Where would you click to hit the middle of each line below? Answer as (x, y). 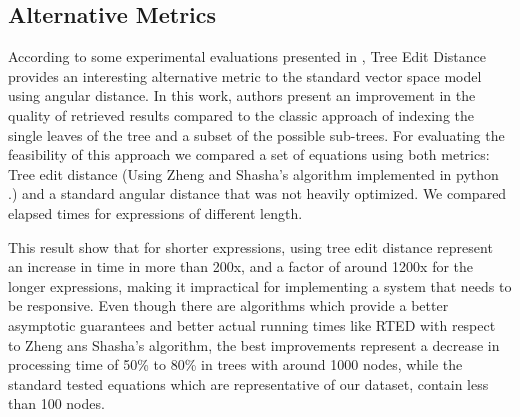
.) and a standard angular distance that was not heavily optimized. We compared (257, 193)
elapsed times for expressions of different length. (155, 212)
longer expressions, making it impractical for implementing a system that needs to (260, 285)
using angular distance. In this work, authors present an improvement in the (242, 95)
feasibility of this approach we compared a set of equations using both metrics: (249, 154)
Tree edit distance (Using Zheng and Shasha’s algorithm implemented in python (253, 173)
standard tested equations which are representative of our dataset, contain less (248, 383)
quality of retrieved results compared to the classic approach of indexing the (241, 114)
